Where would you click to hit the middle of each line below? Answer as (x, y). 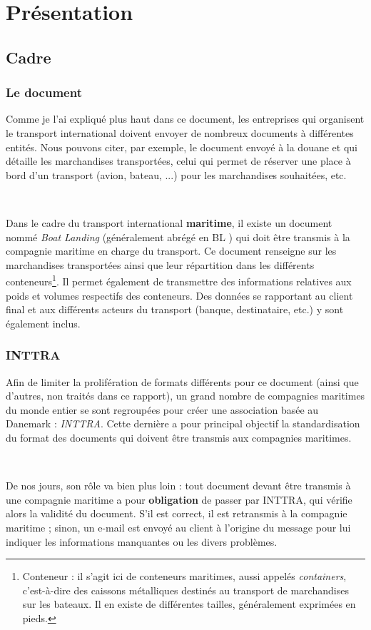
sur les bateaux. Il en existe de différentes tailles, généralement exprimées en (189, 604)
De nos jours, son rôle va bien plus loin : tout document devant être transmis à (178, 486)
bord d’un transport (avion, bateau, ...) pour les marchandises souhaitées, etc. (176, 174)
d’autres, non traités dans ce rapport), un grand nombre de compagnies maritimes (185, 396)
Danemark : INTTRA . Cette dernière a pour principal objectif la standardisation (183, 423)
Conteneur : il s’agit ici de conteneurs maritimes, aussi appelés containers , (184, 576)
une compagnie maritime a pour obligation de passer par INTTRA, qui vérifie (179, 499)
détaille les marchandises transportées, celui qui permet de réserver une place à (178, 161)
